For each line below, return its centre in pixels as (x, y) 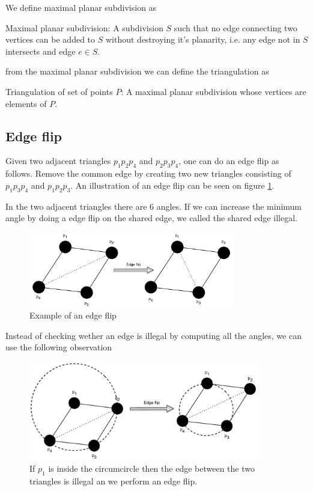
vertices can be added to (50, 39)
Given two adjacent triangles (58, 161)
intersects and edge (41, 51)
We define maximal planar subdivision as (81, 7)
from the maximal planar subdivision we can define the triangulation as (137, 71)
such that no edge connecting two (236, 27)
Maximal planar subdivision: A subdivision (84, 27)
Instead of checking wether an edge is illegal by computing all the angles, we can (153, 335)
